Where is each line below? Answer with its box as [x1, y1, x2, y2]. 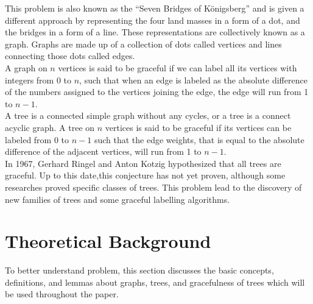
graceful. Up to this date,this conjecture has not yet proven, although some [5, 169, 286, 182]
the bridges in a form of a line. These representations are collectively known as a [5, 26, 305, 38]
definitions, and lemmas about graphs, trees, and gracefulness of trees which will [5, 275, 305, 288]
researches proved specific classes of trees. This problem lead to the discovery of [5, 180, 302, 193]
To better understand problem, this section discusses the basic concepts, [5, 264, 274, 277]
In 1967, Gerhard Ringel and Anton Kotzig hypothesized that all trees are [5, 157, 281, 169]
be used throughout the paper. [5, 288, 119, 300]
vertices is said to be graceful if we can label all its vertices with [58, 61, 297, 74]
